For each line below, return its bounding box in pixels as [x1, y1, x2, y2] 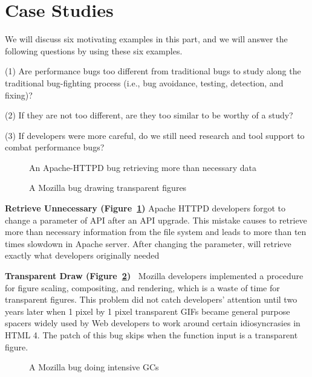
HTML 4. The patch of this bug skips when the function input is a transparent [5, 329, 298, 341]
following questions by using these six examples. [5, 44, 183, 57]
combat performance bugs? [5, 141, 105, 153]
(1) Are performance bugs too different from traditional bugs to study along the [5, 65, 301, 77]
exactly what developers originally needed [5, 249, 160, 262]
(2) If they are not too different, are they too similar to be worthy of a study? [5, 109, 293, 121]
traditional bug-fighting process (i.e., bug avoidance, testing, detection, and [5, 76, 284, 89]
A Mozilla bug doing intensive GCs [29, 361, 159, 373]
